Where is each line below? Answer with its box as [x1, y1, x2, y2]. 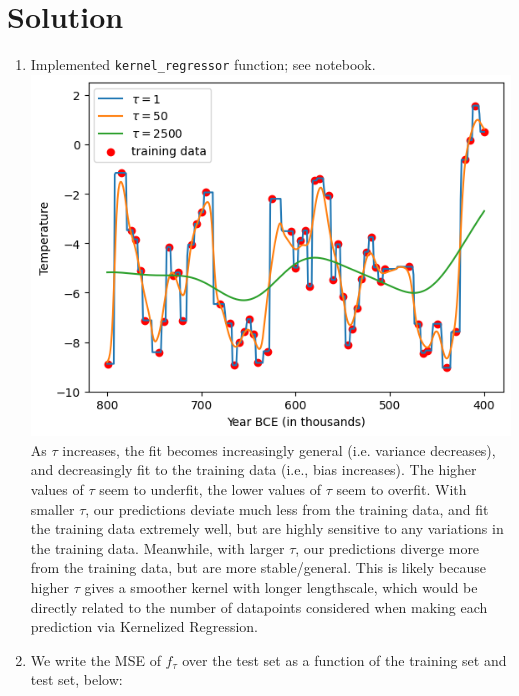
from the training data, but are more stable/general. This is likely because [30, 557, 486, 578]
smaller [30, 498, 75, 519]
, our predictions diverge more [295, 537, 480, 558]
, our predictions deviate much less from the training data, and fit [85, 498, 489, 519]
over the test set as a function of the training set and [182, 649, 507, 670]
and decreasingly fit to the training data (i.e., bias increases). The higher [30, 459, 477, 480]
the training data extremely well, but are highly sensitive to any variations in [30, 518, 504, 539]
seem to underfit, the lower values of [99, 478, 322, 499]
